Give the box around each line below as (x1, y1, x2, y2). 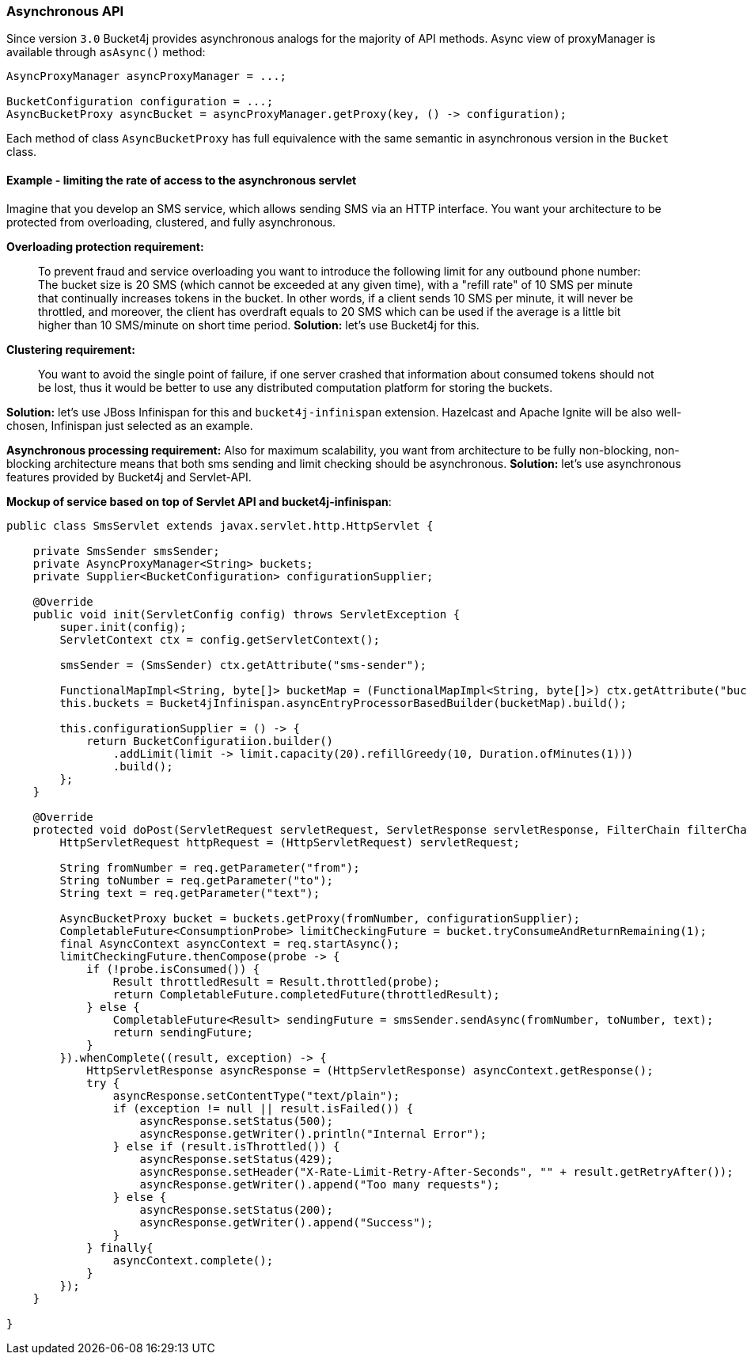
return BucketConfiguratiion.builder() (86, 734, 334, 747)
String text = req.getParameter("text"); (59, 886, 320, 899)
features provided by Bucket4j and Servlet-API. (6, 470, 252, 484)
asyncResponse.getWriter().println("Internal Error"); (139, 1127, 487, 1140)
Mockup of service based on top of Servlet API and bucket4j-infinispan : (6, 494, 392, 508)
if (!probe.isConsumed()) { (86, 962, 260, 975)
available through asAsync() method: (6, 45, 206, 59)
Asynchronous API (6, 3, 124, 19)
